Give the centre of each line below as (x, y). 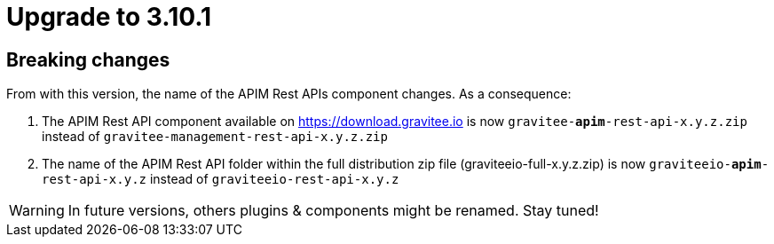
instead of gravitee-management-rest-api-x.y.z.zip (215, 137)
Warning (37, 211)
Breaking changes (88, 59)
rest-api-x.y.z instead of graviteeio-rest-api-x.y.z (221, 179)
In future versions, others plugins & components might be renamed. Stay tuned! (333, 211)
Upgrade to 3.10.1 (109, 17)
